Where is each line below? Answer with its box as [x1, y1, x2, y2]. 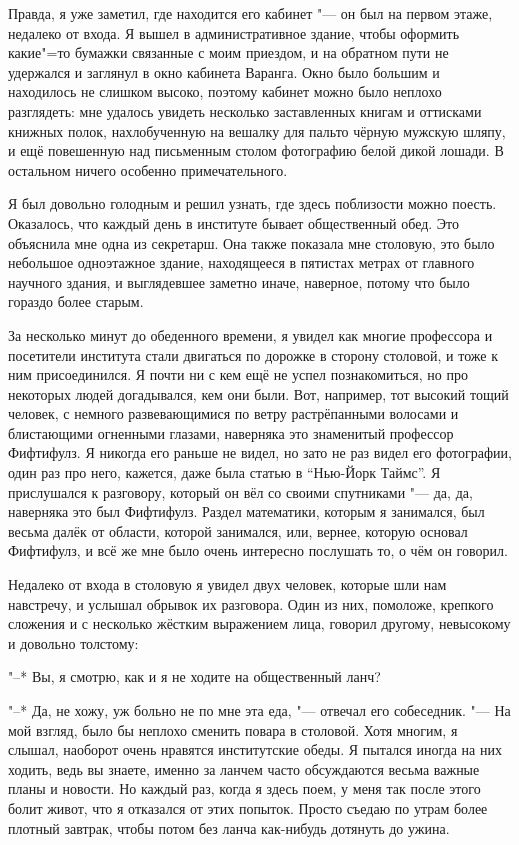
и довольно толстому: [8, 632, 139, 653]
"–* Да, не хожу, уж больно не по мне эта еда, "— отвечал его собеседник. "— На [8, 700, 511, 720]
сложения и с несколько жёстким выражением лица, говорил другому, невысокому [8, 613, 511, 634]
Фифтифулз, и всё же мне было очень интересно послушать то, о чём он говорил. [8, 540, 508, 561]
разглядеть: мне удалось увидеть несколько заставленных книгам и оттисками [8, 100, 482, 121]
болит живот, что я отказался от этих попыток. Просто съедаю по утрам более [8, 797, 488, 818]
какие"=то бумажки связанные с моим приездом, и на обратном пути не [8, 42, 449, 63]
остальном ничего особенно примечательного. [8, 159, 288, 180]
